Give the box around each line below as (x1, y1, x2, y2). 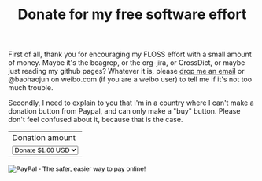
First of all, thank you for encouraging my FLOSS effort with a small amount (8, 49, 252, 60)
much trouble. (8, 83, 54, 92)
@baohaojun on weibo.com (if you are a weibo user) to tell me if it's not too (8, 74, 253, 84)
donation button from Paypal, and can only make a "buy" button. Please (8, 107, 241, 116)
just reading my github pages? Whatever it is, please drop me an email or (8, 67, 245, 76)
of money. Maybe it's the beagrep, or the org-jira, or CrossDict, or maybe (8, 58, 245, 67)
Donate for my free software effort (17, 5, 247, 24)
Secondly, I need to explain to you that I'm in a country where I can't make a (8, 98, 254, 107)
